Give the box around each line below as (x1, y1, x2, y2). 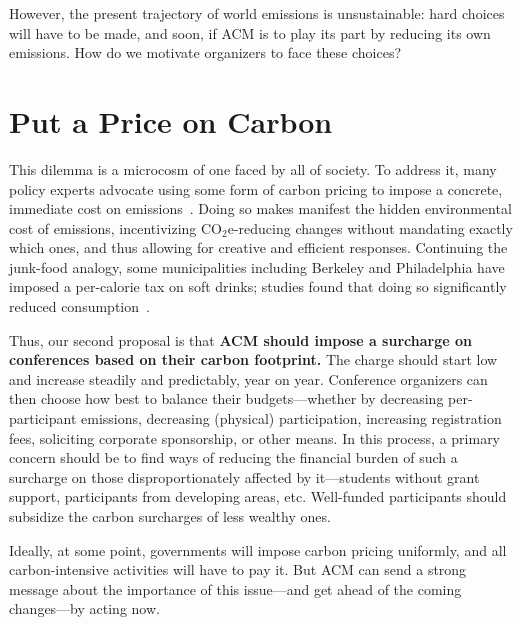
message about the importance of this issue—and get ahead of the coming (9, 578, 462, 599)
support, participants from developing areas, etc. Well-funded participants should (9, 486, 507, 507)
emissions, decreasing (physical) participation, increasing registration (81, 408, 502, 429)
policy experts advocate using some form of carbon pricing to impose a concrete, (9, 178, 503, 199)
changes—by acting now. (9, 598, 160, 619)
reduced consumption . (9, 296, 150, 317)
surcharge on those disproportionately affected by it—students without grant (9, 466, 480, 487)
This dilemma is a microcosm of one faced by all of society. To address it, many (9, 158, 497, 179)
